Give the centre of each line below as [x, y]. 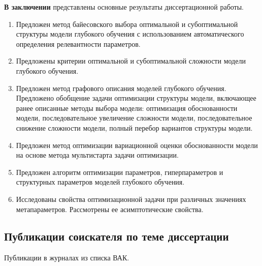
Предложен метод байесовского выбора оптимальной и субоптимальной [127, 24]
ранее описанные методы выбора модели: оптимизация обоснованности [127, 108]
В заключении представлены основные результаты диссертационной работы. [124, 7]
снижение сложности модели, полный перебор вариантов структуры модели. [134, 127]
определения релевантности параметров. [78, 43]
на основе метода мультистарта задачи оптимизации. [97, 155]
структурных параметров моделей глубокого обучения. [100, 182]
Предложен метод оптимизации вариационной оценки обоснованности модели [137, 145]
